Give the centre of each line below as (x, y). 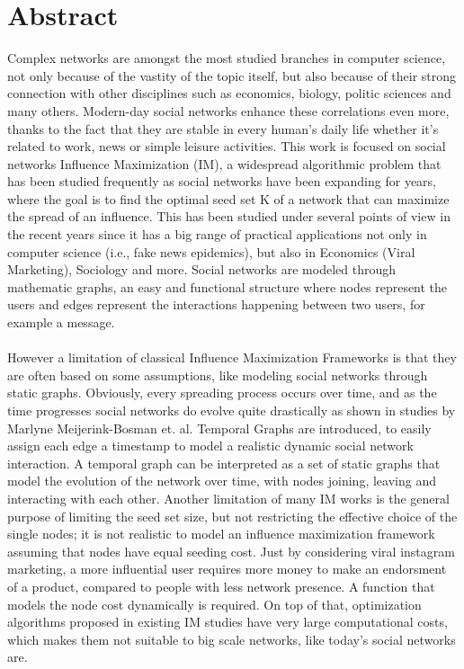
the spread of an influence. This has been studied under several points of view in (229, 216)
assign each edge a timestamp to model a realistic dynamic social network (210, 446)
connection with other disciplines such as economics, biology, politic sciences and (229, 93)
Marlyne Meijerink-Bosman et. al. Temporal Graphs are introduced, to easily (219, 428)
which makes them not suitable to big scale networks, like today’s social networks (232, 639)
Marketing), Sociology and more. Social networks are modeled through (201, 269)
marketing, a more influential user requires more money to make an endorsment (227, 569)
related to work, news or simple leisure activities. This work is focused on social (227, 146)
